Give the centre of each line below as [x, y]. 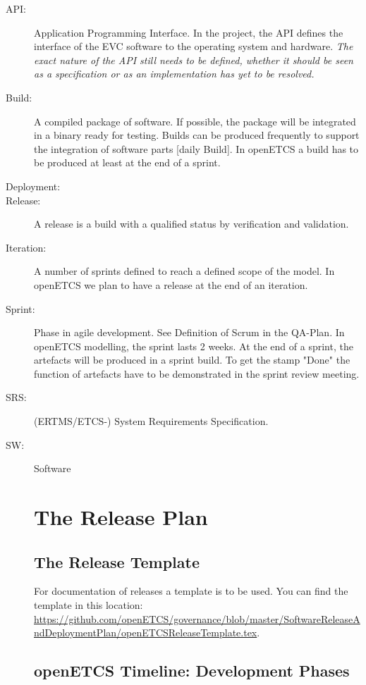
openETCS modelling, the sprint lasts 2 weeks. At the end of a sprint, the [194, 346]
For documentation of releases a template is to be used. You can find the [191, 591]
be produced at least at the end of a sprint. [127, 162]
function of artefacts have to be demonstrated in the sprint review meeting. [197, 373]
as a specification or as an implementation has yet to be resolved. [174, 74]
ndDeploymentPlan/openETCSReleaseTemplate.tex [146, 632]
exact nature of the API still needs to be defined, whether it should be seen [194, 60]
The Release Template [117, 561]
